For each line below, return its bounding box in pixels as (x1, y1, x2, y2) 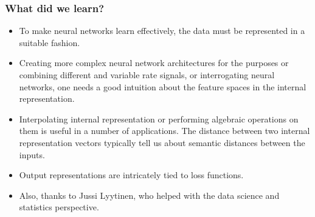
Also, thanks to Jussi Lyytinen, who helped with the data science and (19, 189, 280, 201)
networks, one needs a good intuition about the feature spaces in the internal (19, 80, 306, 93)
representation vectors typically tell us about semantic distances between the (19, 136, 305, 149)
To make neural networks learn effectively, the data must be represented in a (19, 24, 305, 37)
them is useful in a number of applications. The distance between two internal (19, 124, 310, 137)
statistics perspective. (19, 201, 99, 213)
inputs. (19, 148, 45, 161)
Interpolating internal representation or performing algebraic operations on (19, 112, 299, 125)
